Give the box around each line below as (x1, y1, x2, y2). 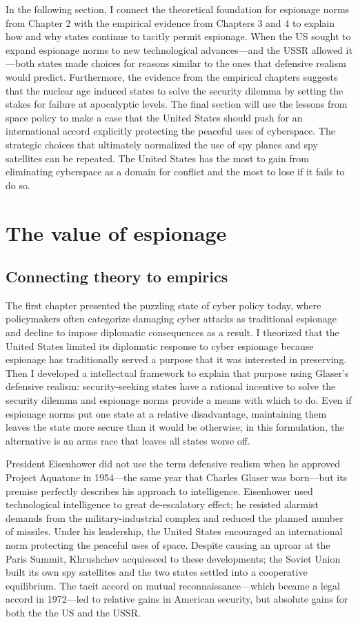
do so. (6, 177, 30, 192)
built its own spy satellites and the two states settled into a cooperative (6, 565, 308, 579)
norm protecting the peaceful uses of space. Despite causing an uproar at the (6, 537, 330, 552)
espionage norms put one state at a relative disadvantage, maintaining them (6, 406, 327, 420)
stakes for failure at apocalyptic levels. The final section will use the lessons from (6, 97, 348, 111)
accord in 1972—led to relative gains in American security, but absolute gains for (6, 592, 348, 606)
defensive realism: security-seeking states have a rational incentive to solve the (6, 379, 336, 393)
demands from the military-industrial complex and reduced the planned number (6, 510, 344, 525)
